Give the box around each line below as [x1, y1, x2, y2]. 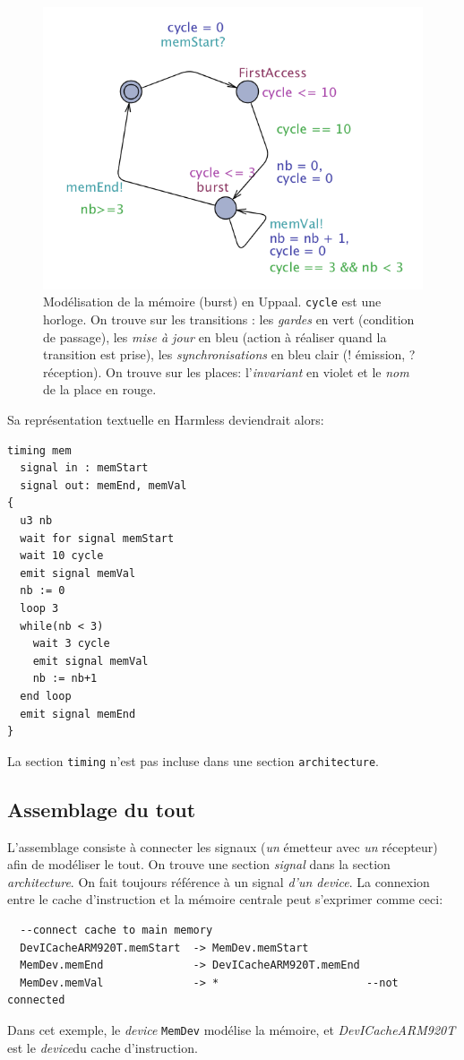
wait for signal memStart [20, 531, 175, 545]
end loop [20, 689, 72, 702]
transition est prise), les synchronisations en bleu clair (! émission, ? [43, 345, 416, 364]
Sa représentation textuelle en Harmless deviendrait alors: [7, 410, 324, 429]
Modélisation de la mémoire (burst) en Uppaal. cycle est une [43, 292, 382, 311]
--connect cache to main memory [20, 923, 213, 936]
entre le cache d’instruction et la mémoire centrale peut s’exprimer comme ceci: [7, 890, 443, 909]
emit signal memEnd [20, 707, 136, 720]
